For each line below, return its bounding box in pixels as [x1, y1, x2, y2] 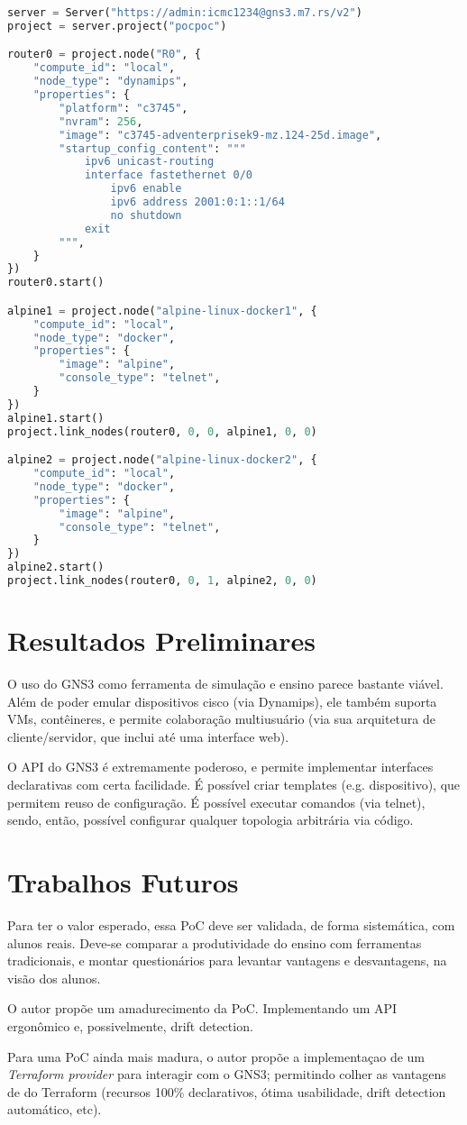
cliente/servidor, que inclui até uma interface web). [7, 727, 289, 745]
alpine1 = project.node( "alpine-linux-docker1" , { [7, 304, 317, 317]
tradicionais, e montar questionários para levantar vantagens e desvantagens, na [7, 951, 447, 970]
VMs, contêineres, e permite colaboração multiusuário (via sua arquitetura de [7, 709, 435, 728]
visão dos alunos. [7, 968, 101, 987]
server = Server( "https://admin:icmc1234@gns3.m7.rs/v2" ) [7, 6, 362, 19]
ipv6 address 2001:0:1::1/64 [110, 196, 285, 209]
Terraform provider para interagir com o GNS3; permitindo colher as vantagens [7, 1065, 446, 1084]
